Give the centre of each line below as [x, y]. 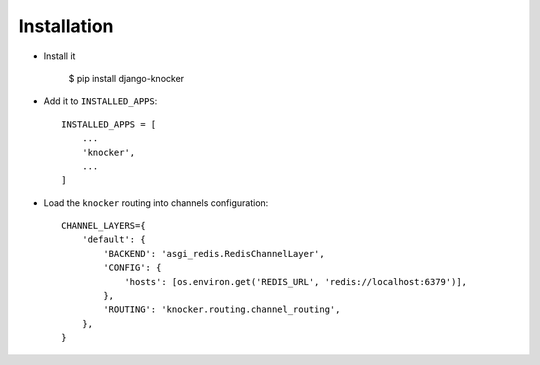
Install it [59, 56]
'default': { [113, 239]
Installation [66, 26]
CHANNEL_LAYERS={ [103, 226]
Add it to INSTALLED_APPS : [100, 101]
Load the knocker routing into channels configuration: [156, 202]
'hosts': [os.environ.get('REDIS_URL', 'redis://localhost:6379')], [296, 281]
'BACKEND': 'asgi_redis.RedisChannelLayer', [214, 253]
